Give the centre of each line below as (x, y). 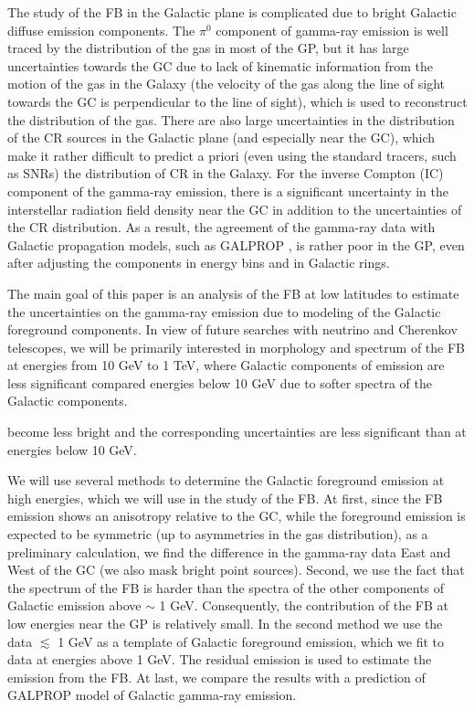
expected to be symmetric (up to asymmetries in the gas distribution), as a (218, 534)
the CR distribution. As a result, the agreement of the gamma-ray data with (221, 227)
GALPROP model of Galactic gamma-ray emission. (152, 695)
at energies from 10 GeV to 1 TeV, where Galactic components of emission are (226, 365)
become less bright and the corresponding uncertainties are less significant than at (237, 432)
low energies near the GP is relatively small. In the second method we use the (225, 623)
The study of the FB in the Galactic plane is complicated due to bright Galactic (232, 12)
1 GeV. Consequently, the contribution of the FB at (304, 605)
